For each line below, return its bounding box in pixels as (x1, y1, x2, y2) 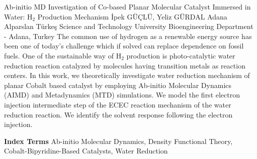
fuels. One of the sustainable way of (4, 50, 114, 60)
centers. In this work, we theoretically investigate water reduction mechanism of (4, 70, 250, 80)
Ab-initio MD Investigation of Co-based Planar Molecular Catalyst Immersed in (4, 1, 251, 11)
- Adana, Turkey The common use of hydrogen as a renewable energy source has (4, 30, 252, 41)
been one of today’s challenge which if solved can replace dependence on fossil (4, 40, 244, 51)
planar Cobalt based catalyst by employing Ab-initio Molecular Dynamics (4, 79, 232, 90)
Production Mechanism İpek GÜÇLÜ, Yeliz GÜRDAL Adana (37, 11, 227, 21)
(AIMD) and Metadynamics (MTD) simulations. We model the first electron (4, 89, 240, 100)
